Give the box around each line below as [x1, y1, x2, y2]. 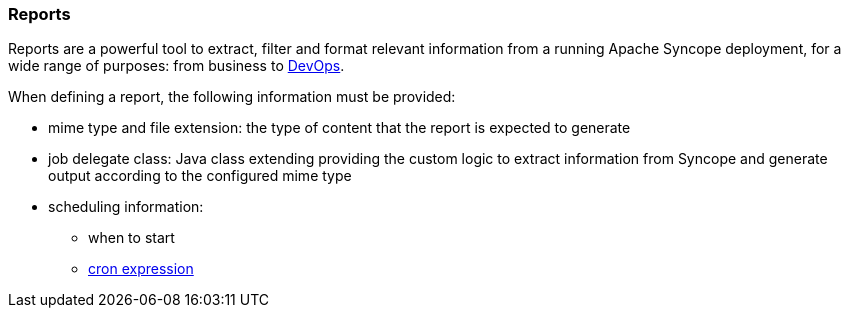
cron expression [88, 260, 194, 278]
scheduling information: [48, 198, 204, 216]
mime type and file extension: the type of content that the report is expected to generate [48, 119, 631, 137]
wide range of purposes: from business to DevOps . [8, 57, 345, 75]
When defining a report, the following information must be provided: [8, 88, 456, 106]
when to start [88, 229, 175, 247]
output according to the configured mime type [48, 167, 352, 185]
